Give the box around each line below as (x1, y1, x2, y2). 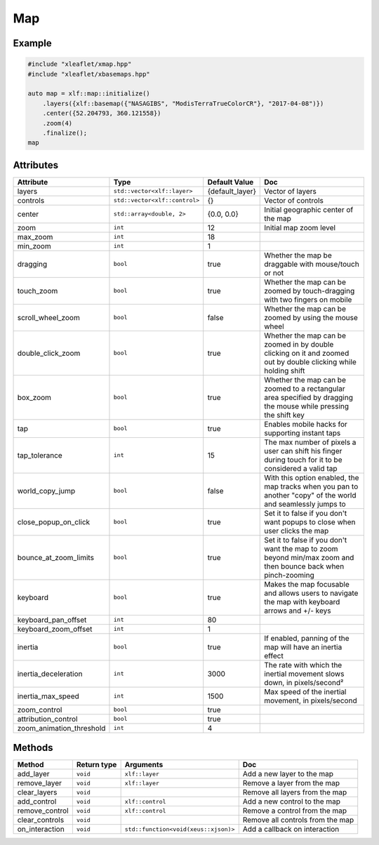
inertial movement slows (264, 669, 345, 679)
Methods (13, 742, 53, 754)
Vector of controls (264, 195, 324, 205)
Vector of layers (264, 186, 317, 196)
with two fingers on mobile (264, 295, 352, 305)
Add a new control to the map (242, 797, 340, 806)
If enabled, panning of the (264, 633, 350, 643)
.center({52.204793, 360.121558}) (42, 109, 161, 117)
